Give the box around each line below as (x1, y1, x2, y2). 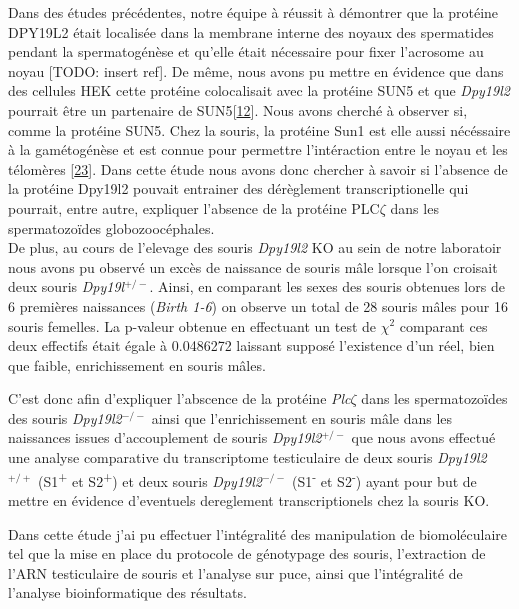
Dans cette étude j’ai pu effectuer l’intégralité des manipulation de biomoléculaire (8, 523, 508, 544)
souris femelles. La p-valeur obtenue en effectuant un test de (8, 315, 377, 336)
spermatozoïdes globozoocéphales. (8, 217, 215, 238)
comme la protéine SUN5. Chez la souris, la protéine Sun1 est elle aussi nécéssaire (8, 119, 511, 140)
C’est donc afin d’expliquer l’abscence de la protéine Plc (8, 388, 351, 409)
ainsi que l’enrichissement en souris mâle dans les (151, 407, 453, 428)
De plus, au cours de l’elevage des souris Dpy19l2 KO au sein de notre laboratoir (8, 237, 502, 258)
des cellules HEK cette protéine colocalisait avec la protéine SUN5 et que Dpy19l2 (8, 80, 510, 101)
